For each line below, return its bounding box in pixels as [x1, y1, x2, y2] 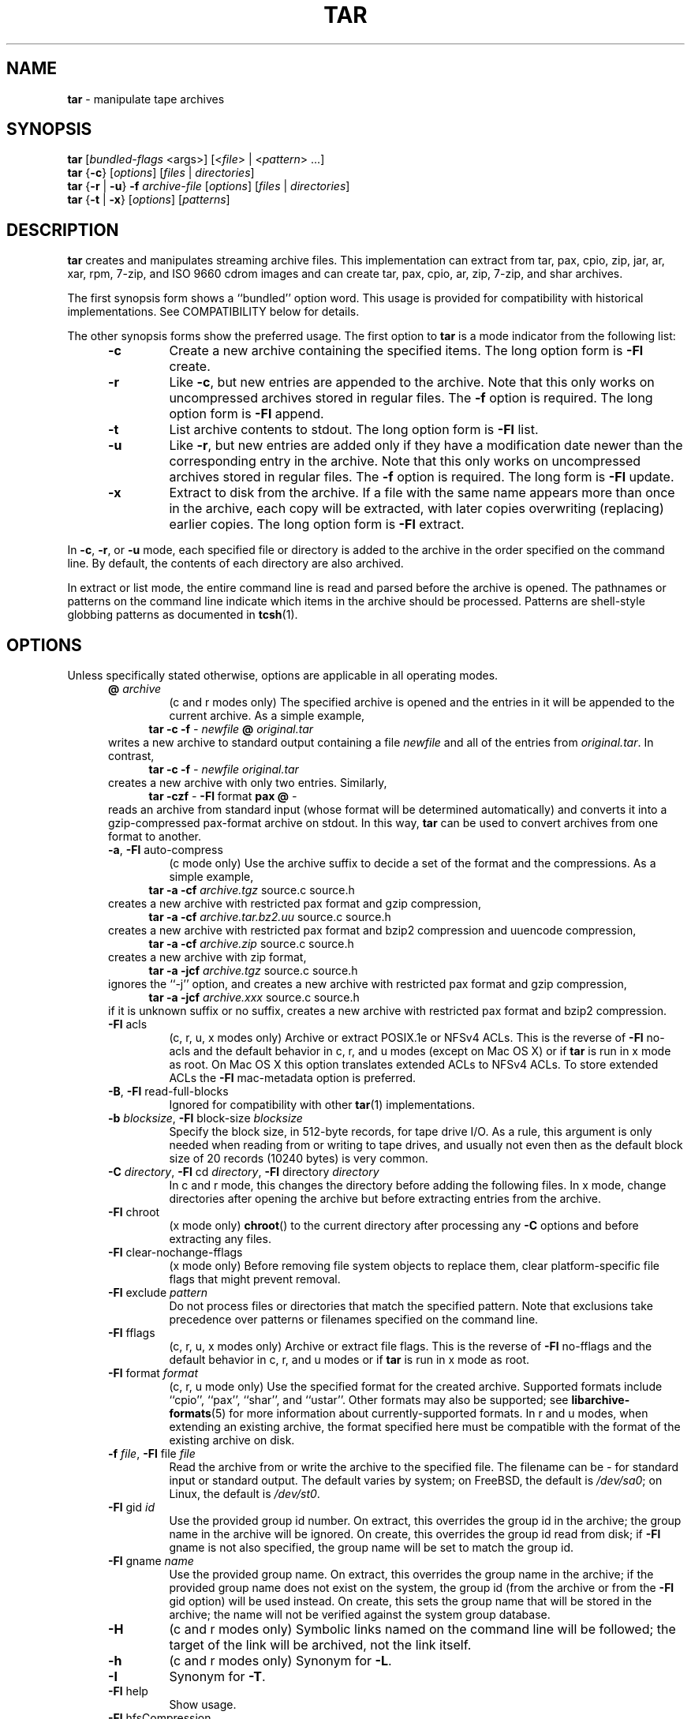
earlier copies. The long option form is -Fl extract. [169, 516, 465, 533]
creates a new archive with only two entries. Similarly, [108, 776, 387, 790]
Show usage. [169, 1698, 237, 1712]
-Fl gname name [108, 1554, 194, 1568]
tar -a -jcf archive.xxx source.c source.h [148, 991, 360, 1005]
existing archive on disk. [169, 1433, 295, 1447]
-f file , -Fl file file [108, 1447, 196, 1461]
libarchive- [571, 1393, 630, 1407]
